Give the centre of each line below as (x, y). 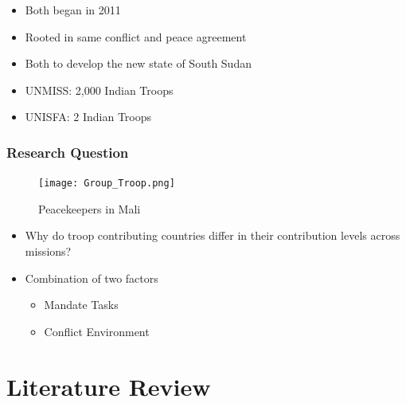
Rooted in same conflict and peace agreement (136, 36)
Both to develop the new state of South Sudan (138, 63)
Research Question (68, 152)
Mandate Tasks (81, 305)
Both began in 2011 (73, 10)
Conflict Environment (97, 331)
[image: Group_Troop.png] (107, 184)
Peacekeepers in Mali (90, 208)
